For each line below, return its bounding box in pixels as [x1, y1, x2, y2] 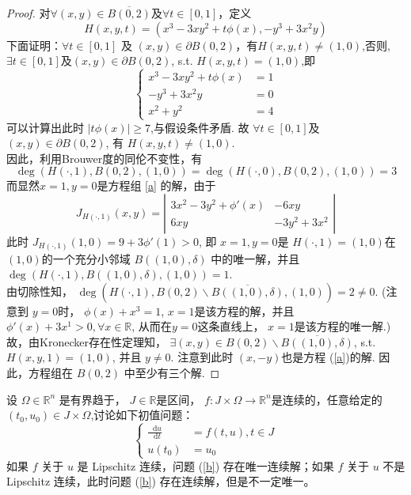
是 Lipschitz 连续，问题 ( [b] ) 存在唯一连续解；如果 [77, 457, 334, 474]
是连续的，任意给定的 [271, 391, 382, 407]
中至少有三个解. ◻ [124, 365, 220, 381]
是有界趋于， [59, 391, 126, 407]
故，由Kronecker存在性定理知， [6, 333, 166, 350]
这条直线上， [197, 318, 264, 334]
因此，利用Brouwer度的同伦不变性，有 [6, 149, 203, 166]
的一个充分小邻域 [41, 250, 131, 266]
